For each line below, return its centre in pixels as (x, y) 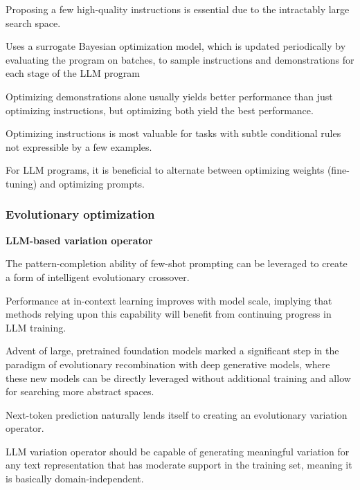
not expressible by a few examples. (79, 146)
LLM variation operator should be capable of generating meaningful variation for (178, 451)
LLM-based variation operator (79, 240)
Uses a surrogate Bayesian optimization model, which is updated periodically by (176, 46)
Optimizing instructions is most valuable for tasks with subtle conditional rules (173, 133)
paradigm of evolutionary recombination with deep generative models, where (168, 364)
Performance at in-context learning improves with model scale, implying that (169, 300)
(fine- (338, 170)
